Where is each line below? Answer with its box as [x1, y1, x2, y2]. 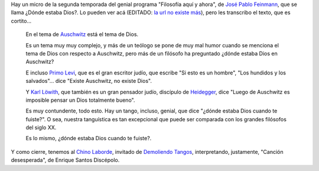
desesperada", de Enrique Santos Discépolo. [11, 157, 120, 164]
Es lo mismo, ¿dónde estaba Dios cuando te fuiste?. [25, 135, 152, 142]
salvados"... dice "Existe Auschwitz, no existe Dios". [25, 78, 152, 85]
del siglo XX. [25, 124, 57, 131]
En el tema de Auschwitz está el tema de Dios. [25, 31, 139, 38]
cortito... [11, 17, 32, 24]
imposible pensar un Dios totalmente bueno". [25, 96, 135, 104]
